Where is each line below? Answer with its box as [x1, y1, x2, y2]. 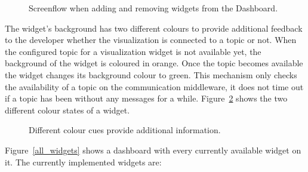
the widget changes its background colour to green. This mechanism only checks [5, 68, 297, 81]
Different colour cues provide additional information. [29, 124, 221, 136]
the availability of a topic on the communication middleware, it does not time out [5, 80, 304, 93]
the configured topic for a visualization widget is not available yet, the [5, 45, 261, 57]
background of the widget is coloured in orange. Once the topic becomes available [5, 57, 303, 69]
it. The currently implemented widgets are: [5, 155, 162, 168]
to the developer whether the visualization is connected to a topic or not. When [5, 33, 297, 46]
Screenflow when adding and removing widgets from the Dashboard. [29, 2, 278, 14]
